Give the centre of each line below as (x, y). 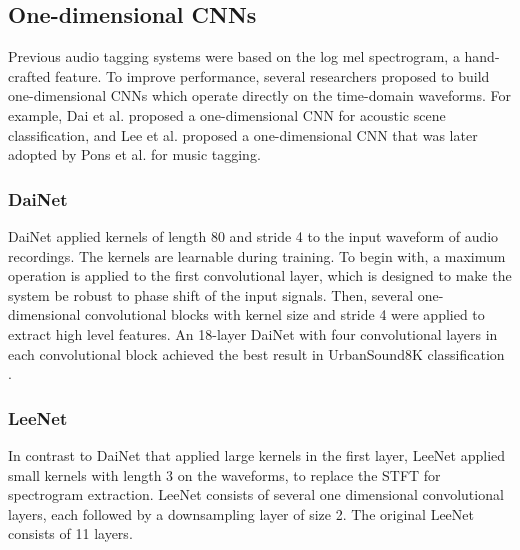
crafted (29, 75)
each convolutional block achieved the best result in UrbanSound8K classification (256, 353)
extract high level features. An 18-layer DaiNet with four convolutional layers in (253, 333)
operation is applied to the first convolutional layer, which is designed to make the (260, 275)
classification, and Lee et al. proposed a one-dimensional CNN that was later (243, 134)
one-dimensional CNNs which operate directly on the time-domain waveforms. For (260, 95)
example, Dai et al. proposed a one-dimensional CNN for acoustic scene (227, 114)
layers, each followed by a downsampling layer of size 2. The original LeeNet (241, 513)
